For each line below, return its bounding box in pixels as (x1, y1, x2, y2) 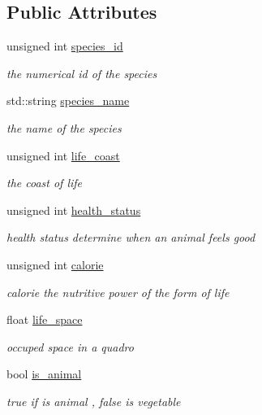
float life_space (6, 311, 83, 328)
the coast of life (6, 174, 83, 191)
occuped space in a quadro (6, 338, 134, 355)
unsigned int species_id (6, 37, 123, 55)
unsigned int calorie (6, 256, 104, 273)
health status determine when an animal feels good (6, 229, 256, 246)
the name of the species (6, 119, 122, 136)
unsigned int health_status (6, 201, 141, 218)
